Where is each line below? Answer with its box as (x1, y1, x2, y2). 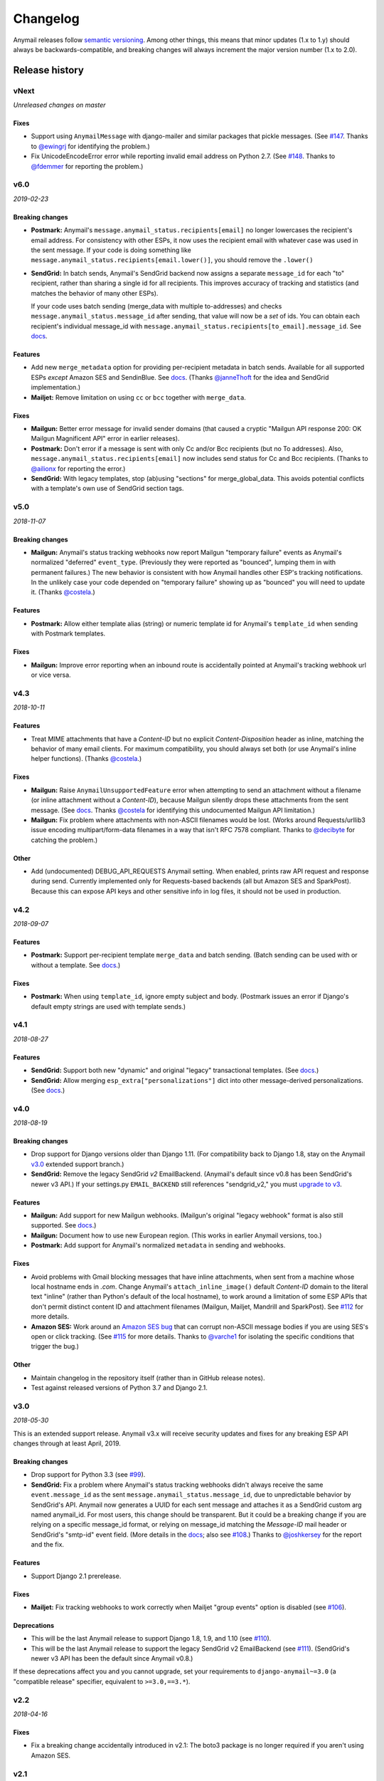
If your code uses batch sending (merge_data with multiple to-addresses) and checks (31, 301, 282, 310)
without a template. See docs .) (31, 960, 121, 969)
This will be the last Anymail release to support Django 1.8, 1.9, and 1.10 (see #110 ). (31, 1634, 272, 1643)
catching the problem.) (31, 836, 98, 844)
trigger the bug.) (31, 1342, 80, 1351)
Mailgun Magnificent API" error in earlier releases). (31, 435, 180, 443)
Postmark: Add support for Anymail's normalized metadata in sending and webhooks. (31, 1241, 286, 1250)
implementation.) (31, 383, 81, 392)
